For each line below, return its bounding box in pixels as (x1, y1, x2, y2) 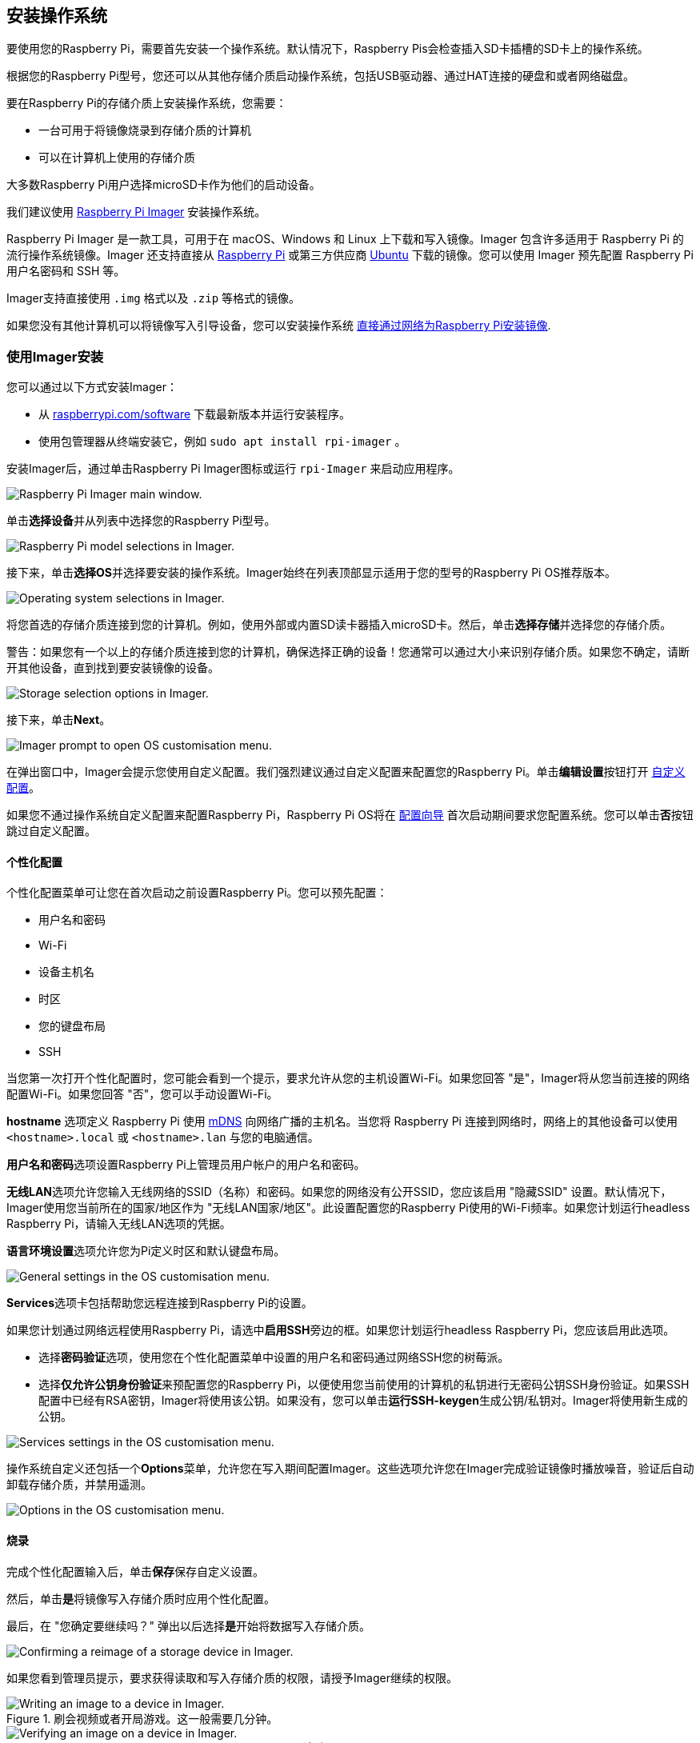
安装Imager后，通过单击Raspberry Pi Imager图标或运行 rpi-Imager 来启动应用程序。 (6, 462, 460, 476)
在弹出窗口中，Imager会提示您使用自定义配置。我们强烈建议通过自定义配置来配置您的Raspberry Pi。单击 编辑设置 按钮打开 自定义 (6, 765, 686, 779)
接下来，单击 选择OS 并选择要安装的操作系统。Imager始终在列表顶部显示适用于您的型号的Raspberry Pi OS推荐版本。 (6, 566, 617, 580)
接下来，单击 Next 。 (6, 713, 111, 727)
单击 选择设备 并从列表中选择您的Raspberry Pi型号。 (6, 514, 276, 528)
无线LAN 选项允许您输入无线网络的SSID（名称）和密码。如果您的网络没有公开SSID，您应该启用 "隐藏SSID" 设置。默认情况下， (6, 1185, 672, 1199)
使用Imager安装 (6, 348, 104, 365)
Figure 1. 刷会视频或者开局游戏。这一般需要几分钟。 (6, 1711, 278, 1725)
